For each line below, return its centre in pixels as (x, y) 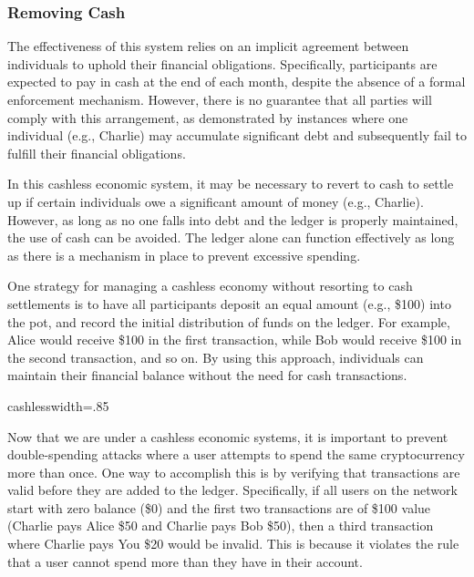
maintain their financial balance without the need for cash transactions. (207, 375)
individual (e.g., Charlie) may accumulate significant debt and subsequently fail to (237, 135)
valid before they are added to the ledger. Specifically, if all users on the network (232, 490)
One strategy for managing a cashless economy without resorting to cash (210, 286)
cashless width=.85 (58, 405)
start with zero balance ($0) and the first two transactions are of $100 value (219, 507)
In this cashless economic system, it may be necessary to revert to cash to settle (231, 184)
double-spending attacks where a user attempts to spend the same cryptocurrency (236, 454)
